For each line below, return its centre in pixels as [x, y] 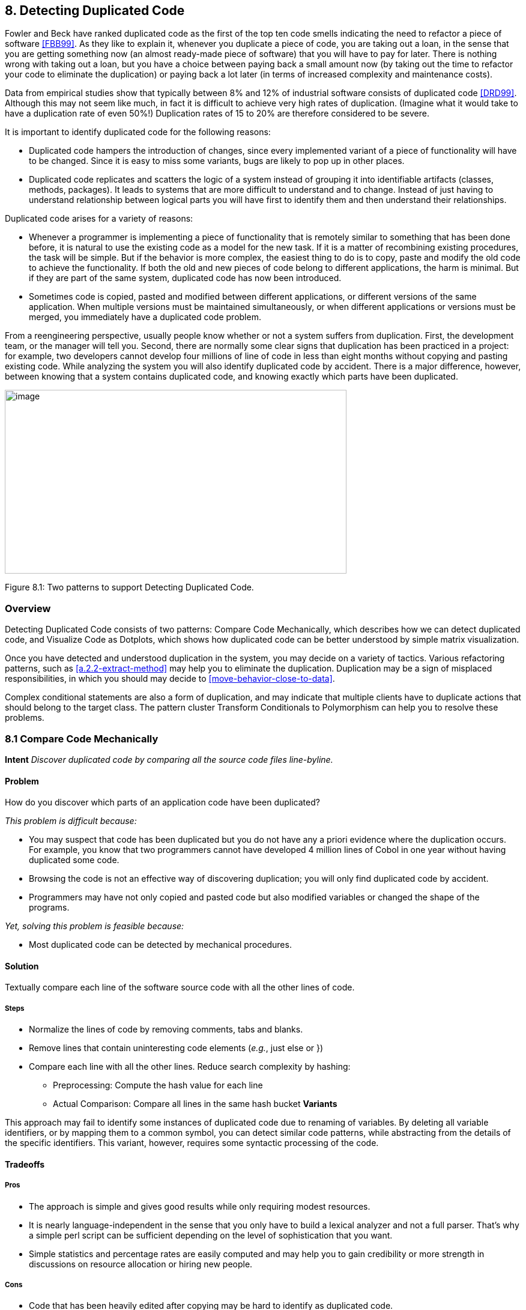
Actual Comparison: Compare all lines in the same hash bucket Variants [195, 1104]
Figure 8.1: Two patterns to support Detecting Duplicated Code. [129, 587]
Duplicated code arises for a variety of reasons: [99, 219]
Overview [28, 608]
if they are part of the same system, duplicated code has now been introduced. [185, 278]
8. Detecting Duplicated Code [95, 11]
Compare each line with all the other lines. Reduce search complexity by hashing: [190, 1067]
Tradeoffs [25, 1164]
